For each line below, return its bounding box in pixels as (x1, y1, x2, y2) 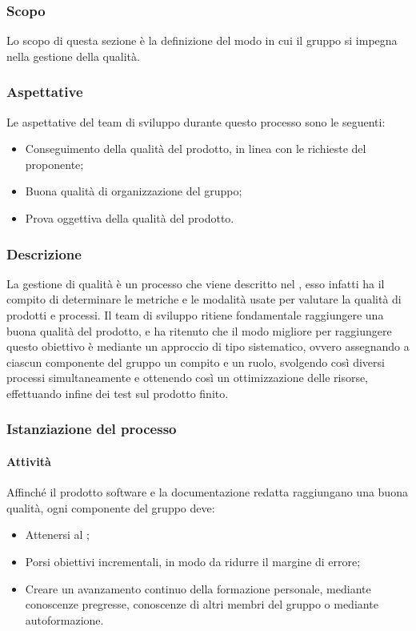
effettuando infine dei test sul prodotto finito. (6, 384, 229, 401)
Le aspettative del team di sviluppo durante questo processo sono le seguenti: (6, 113, 386, 130)
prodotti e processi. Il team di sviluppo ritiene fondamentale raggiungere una (6, 307, 384, 323)
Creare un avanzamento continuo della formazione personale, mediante (25, 580, 371, 597)
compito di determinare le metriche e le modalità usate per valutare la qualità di (6, 291, 402, 307)
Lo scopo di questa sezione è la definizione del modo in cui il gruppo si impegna (6, 32, 398, 49)
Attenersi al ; (25, 526, 90, 543)
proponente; (25, 155, 84, 172)
